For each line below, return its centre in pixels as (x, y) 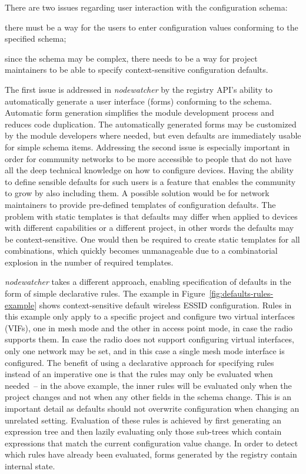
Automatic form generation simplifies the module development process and (139, 112)
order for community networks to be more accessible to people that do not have (148, 158)
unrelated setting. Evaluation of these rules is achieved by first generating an (143, 420)
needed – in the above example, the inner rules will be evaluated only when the (148, 385)
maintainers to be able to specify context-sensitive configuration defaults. (137, 70)
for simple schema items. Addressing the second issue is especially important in (147, 147)
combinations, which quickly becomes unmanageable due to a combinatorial (141, 251)
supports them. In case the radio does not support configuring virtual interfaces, (149, 339)
